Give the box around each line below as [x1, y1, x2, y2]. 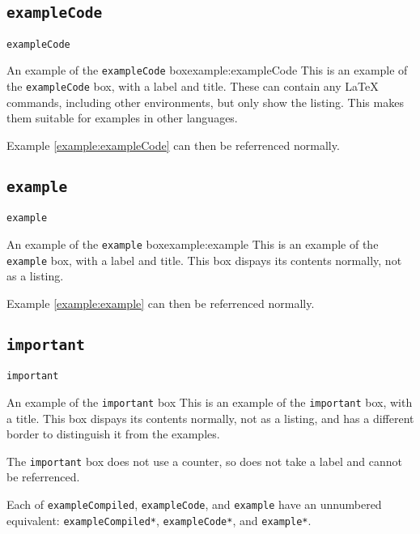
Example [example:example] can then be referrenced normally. [6, 294, 315, 311]
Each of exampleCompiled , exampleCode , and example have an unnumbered [6, 496, 382, 512]
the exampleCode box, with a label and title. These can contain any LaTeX [6, 78, 379, 95]
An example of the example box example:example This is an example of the [6, 235, 379, 252]
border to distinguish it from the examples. [6, 425, 220, 442]
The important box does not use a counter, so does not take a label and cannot [6, 452, 403, 469]
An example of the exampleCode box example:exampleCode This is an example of [6, 62, 408, 79]
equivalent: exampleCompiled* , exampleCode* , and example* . [6, 511, 312, 528]
